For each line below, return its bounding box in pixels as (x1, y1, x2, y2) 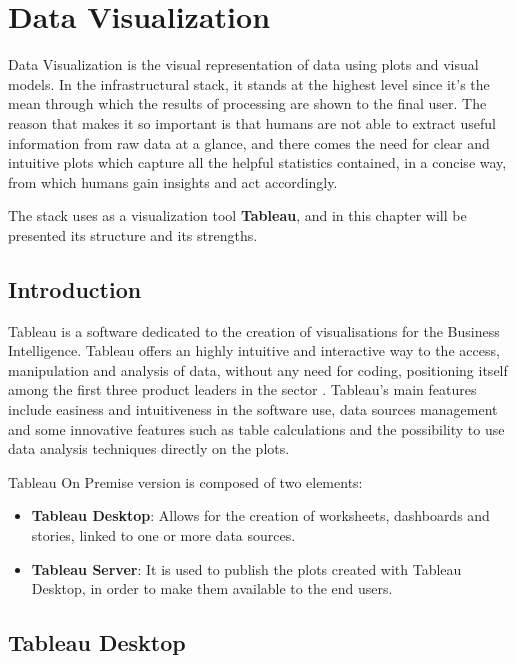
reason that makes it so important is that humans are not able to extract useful (8, 112, 496, 133)
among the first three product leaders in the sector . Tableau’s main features (8, 379, 477, 400)
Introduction (8, 273, 142, 304)
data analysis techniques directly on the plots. (8, 438, 290, 459)
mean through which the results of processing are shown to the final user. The (8, 93, 487, 114)
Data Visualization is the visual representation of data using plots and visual (8, 54, 479, 75)
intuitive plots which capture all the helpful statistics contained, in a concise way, (8, 152, 507, 173)
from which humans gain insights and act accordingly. (8, 171, 338, 192)
